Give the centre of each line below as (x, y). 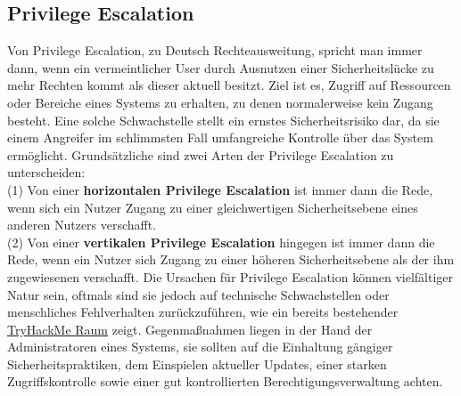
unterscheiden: (46, 172)
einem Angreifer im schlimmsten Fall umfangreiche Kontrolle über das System (220, 137)
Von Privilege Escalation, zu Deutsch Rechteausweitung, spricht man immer (215, 50)
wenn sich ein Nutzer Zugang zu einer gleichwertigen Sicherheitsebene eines (213, 207)
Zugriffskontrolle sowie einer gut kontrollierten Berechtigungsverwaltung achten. (225, 381)
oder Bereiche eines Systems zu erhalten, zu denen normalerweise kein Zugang (220, 102)
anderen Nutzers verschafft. (82, 225)
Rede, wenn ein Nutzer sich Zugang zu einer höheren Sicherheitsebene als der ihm (231, 259)
